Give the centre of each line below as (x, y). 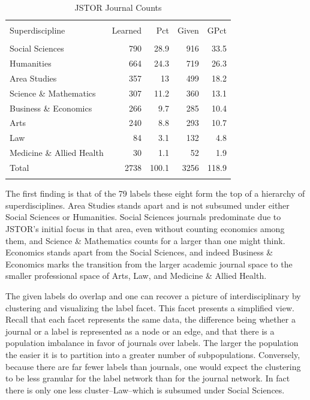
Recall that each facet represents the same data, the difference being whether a (151, 319)
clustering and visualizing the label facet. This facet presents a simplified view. (150, 307)
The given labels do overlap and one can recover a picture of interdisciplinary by (153, 296)
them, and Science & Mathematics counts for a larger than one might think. (145, 240)
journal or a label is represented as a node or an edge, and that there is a (140, 331)
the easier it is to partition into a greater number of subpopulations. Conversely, (153, 354)
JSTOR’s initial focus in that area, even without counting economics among (145, 229)
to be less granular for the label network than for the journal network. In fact (148, 378)
